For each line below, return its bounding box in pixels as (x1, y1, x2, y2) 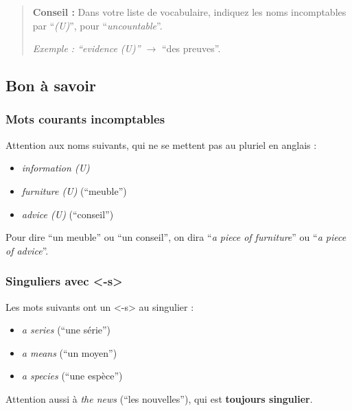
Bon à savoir (5, 75, 96, 96)
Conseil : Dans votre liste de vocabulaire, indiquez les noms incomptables (32, 5, 347, 19)
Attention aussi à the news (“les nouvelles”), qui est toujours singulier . (5, 391, 313, 406)
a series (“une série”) (21, 322, 111, 337)
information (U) (21, 161, 90, 175)
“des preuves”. (161, 41, 221, 56)
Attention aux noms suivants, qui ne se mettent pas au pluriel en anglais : (5, 137, 317, 152)
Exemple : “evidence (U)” (32, 41, 141, 56)
